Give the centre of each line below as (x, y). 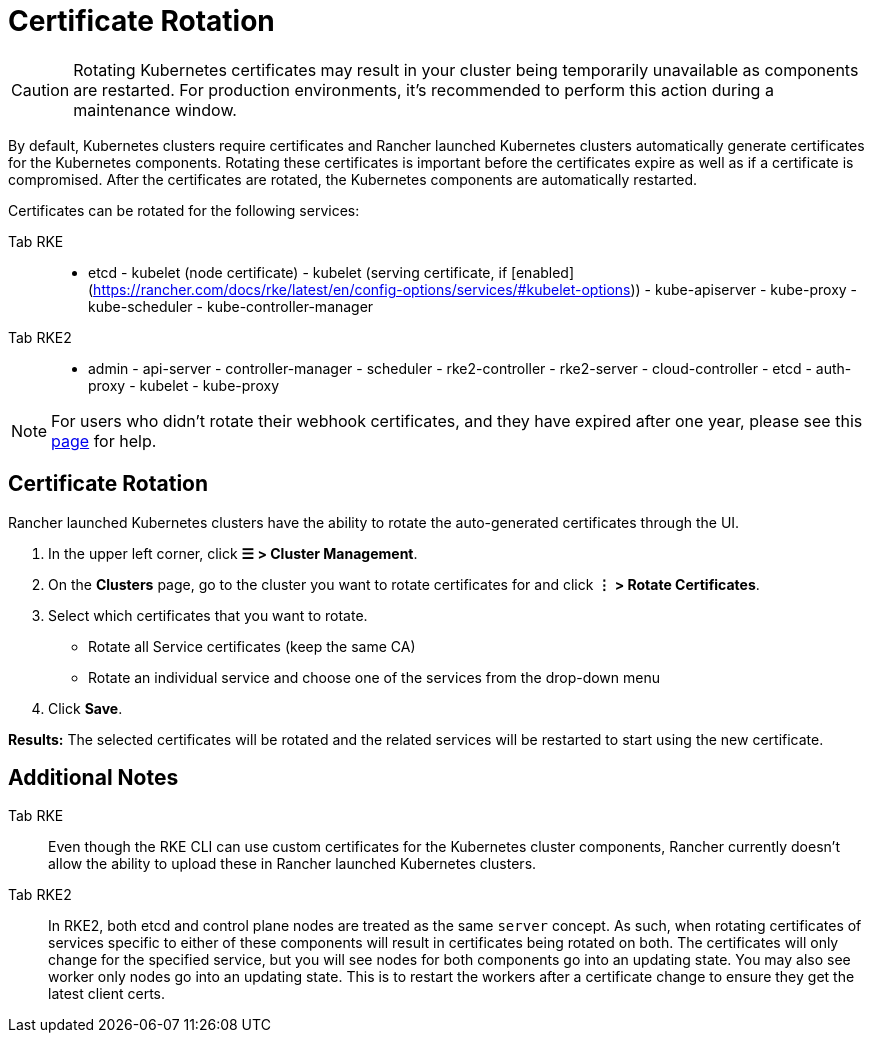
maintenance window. (155, 109)
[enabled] (543, 272)
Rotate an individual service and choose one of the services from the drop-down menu (374, 677)
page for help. (104, 440)
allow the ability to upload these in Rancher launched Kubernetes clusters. (292, 864)
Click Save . (85, 708)
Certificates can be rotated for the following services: (184, 210)
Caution (40, 89)
